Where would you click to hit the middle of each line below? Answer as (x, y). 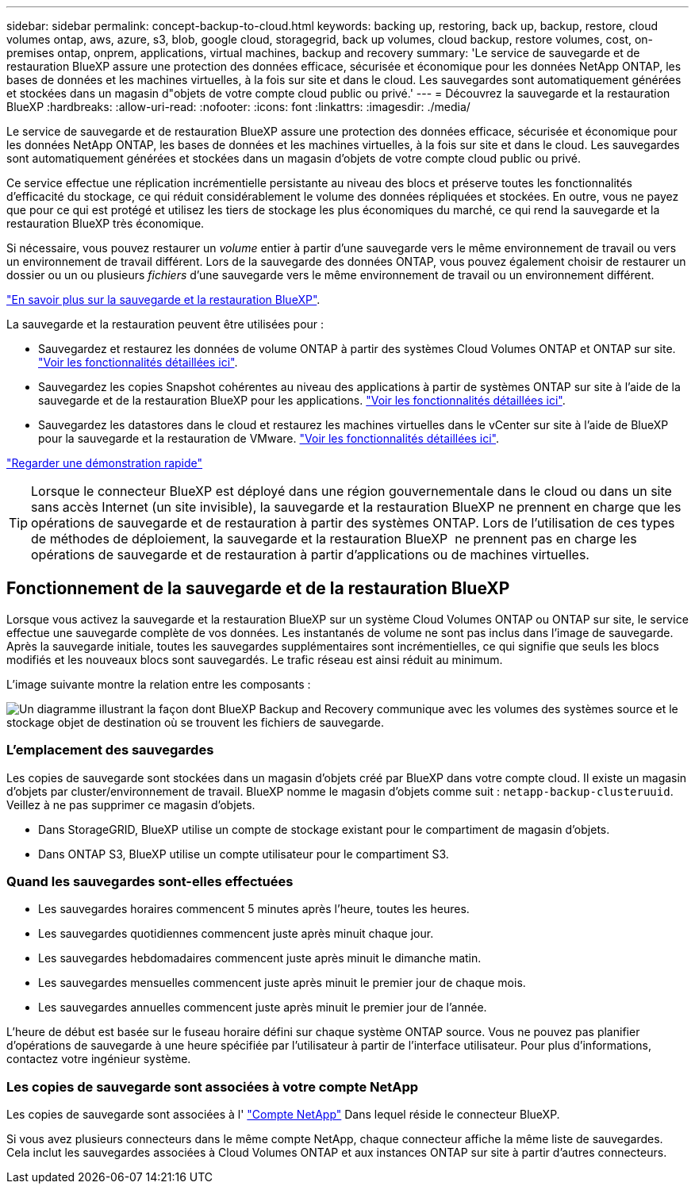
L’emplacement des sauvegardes (110, 750)
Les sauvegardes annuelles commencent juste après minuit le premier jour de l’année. (263, 1008)
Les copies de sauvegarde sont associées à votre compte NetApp (213, 1086)
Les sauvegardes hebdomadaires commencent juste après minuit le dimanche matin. (260, 958)
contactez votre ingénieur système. (99, 1059)
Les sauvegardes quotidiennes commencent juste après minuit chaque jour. (236, 934)
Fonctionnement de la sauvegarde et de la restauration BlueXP (258, 589)
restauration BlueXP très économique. (106, 223)
